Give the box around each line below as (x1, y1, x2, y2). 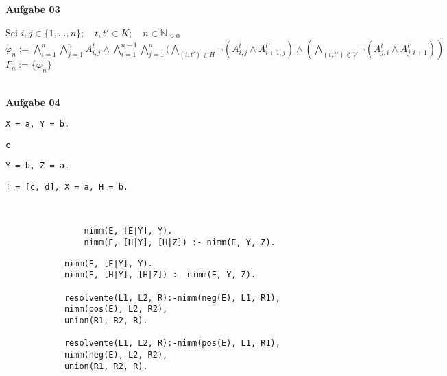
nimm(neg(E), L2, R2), (64, 349, 168, 360)
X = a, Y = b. (5, 119, 70, 129)
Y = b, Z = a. (5, 161, 70, 171)
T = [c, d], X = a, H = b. (5, 182, 128, 192)
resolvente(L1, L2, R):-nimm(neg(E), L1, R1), (64, 292, 280, 303)
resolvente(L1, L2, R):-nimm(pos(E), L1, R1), (64, 338, 280, 349)
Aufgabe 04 (5, 95, 60, 109)
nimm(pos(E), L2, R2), (64, 304, 168, 314)
